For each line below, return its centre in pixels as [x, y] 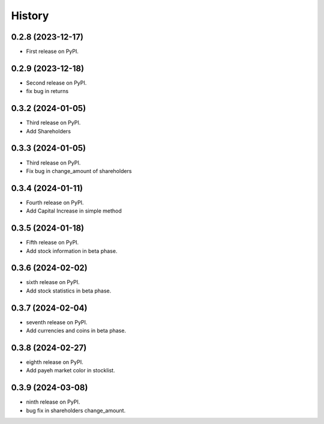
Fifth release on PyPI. [52, 243]
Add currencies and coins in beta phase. [76, 331]
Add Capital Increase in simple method [74, 211]
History [30, 16]
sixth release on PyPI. [53, 282]
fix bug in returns [47, 91]
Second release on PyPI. [56, 83]
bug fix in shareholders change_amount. [76, 410]
